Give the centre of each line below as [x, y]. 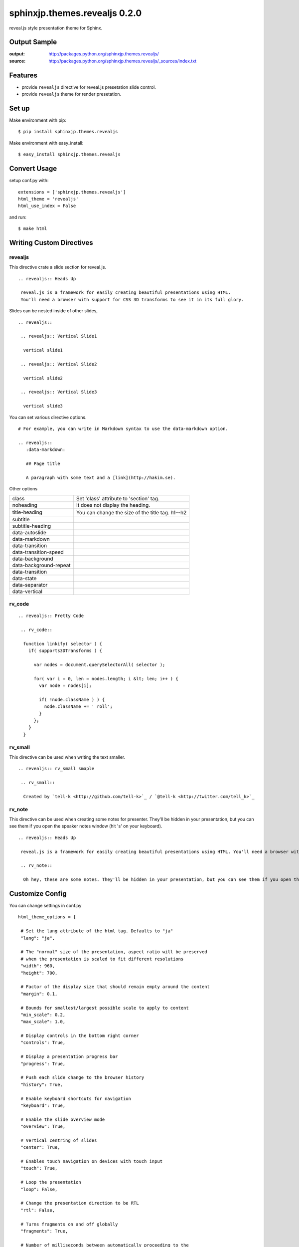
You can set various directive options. [48, 417]
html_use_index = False [47, 206]
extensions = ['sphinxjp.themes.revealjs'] [72, 192]
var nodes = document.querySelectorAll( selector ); [99, 664]
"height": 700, [39, 973]
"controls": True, [43, 1043]
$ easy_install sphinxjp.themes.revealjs [69, 154]
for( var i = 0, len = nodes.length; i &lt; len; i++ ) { [106, 679]
